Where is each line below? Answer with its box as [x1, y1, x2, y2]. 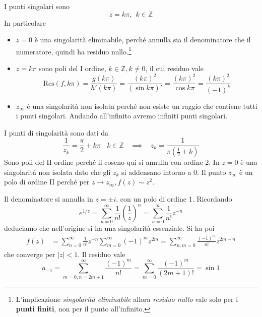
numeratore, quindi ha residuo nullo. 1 [16, 44, 132, 56]
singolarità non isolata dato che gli [4, 166, 111, 177]
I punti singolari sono [4, 1, 70, 11]
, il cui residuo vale [145, 63, 204, 74]
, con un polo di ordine [116, 194, 186, 204]
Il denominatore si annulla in [4, 194, 93, 204]
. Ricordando [192, 194, 232, 204]
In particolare [4, 17, 46, 28]
